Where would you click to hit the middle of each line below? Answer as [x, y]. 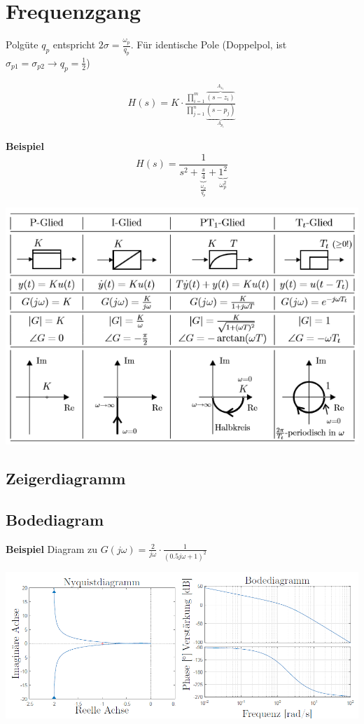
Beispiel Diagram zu [51, 548]
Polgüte [22, 45]
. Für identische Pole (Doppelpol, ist [209, 45]
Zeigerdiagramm [66, 478]
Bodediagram [55, 519]
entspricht [74, 45]
